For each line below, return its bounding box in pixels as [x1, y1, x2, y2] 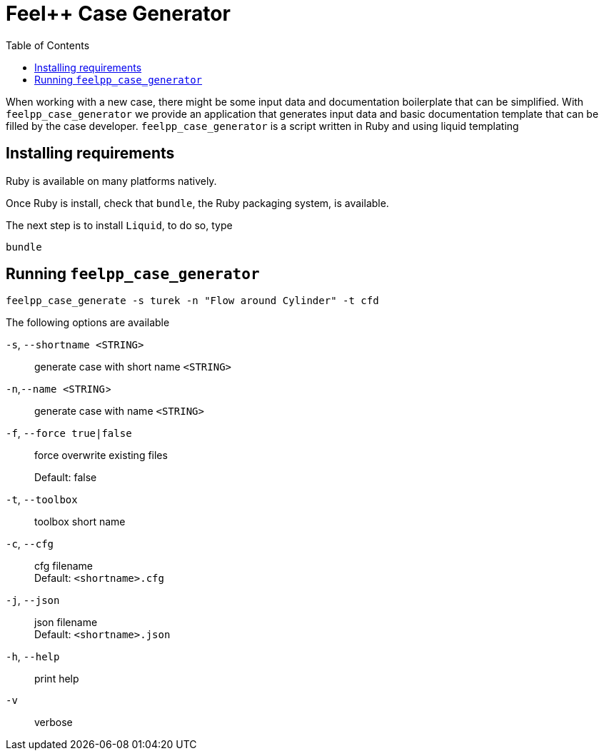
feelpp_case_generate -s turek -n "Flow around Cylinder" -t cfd [6, 295, 379, 307]
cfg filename [34, 560, 93, 573]
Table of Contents [6, 39, 90, 51]
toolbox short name [34, 515, 126, 528]
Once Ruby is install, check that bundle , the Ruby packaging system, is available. [6, 196, 389, 209]
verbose [34, 716, 73, 729]
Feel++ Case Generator [6, 1, 231, 26]
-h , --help [6, 650, 60, 663]
